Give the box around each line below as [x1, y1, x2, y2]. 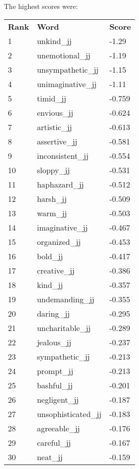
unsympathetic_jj [37, 63, 99, 75]
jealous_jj [37, 336, 72, 348]
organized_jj [37, 235, 81, 247]
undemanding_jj [37, 293, 94, 305]
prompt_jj [37, 365, 74, 376]
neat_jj [37, 451, 63, 463]
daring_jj [37, 307, 70, 319]
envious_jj [37, 106, 74, 118]
